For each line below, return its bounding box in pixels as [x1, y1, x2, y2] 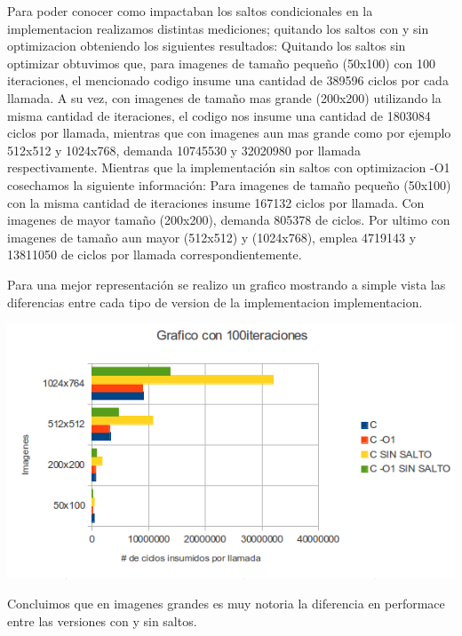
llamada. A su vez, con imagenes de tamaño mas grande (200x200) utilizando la [7, 88, 442, 107]
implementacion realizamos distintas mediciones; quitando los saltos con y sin [7, 19, 429, 37]
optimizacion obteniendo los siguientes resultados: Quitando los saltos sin [7, 36, 406, 55]
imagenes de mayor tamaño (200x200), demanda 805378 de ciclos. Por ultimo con [7, 211, 450, 229]
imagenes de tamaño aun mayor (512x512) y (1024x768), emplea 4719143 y [7, 227, 417, 246]
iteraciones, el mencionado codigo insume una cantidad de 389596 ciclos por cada [7, 71, 449, 90]
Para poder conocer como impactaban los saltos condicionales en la [7, 2, 373, 20]
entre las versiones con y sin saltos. [7, 611, 197, 630]
